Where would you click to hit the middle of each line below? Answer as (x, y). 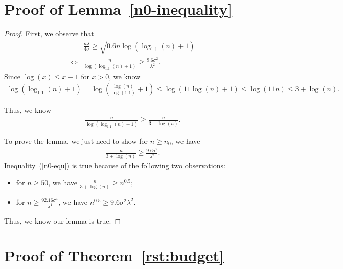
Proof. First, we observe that (49, 33)
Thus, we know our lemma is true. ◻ (63, 220)
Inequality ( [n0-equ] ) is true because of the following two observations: (115, 165)
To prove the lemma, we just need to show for (76, 141)
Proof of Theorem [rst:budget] (114, 255)
